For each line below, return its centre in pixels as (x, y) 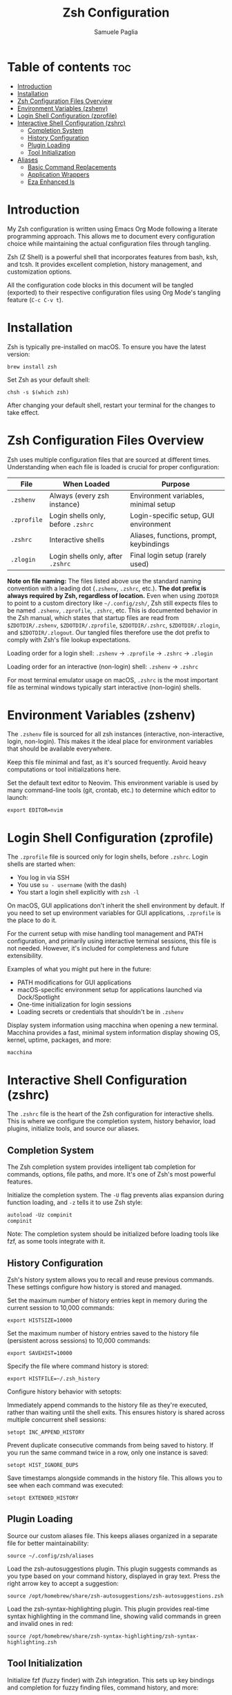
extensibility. (25, 956)
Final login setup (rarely (168, 555)
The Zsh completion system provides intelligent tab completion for (101, 1167)
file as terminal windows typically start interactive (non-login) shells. (104, 687)
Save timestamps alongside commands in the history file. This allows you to (115, 1478)
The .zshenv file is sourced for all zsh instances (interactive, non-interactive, (116, 734)
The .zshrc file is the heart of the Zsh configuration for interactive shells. (110, 1114)
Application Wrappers (58, 174)
